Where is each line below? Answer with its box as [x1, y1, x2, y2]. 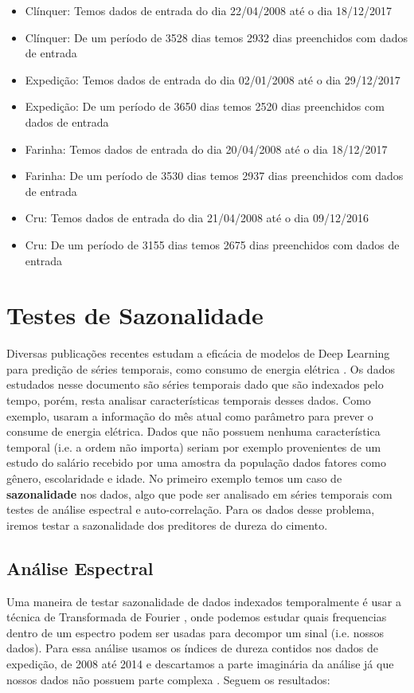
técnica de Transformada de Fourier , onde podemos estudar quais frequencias [6, 609, 387, 625]
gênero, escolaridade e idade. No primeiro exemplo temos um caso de [6, 470, 342, 486]
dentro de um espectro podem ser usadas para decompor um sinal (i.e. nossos [6, 624, 385, 640]
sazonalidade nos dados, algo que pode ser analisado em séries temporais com [6, 485, 393, 502]
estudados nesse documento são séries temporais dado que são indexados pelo [6, 376, 384, 393]
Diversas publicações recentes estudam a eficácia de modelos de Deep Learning [6, 345, 390, 362]
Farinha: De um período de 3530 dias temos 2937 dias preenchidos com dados [25, 167, 404, 184]
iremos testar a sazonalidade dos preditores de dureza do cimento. [6, 516, 328, 533]
